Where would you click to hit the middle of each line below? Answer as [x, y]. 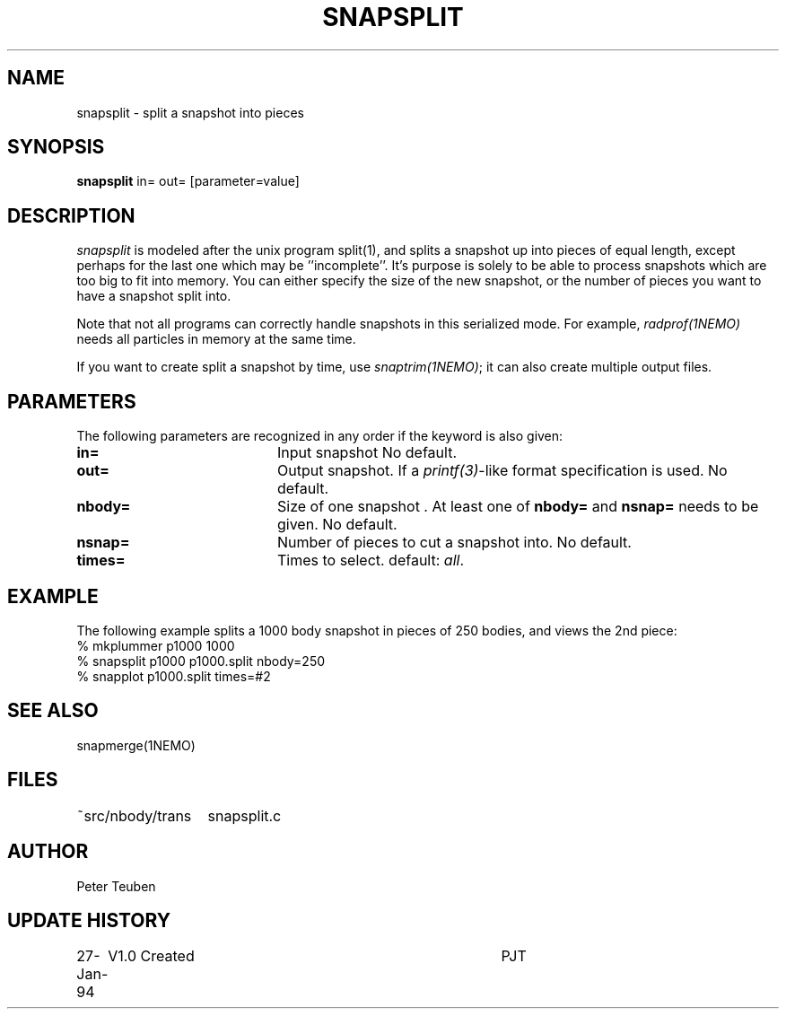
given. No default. [337, 525]
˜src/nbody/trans [134, 815]
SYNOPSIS [56, 147]
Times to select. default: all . [370, 561]
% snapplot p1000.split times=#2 [174, 676]
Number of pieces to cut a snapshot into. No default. [454, 543]
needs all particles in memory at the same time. [216, 339]
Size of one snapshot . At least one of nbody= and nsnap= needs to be [518, 507]
